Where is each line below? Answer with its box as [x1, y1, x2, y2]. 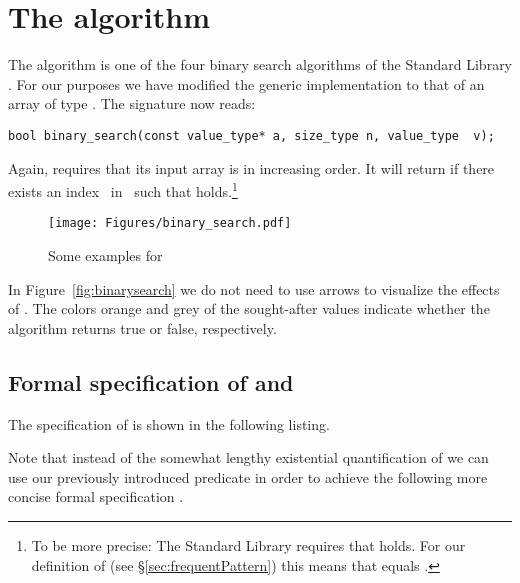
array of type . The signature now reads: [8, 93, 256, 114]
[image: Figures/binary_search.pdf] [48, 216, 292, 231]
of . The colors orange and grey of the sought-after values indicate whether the [8, 298, 490, 319]
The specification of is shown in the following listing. [8, 413, 330, 434]
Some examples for [48, 245, 163, 266]
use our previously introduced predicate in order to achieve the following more [8, 466, 488, 487]
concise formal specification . [8, 486, 184, 507]
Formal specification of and [8, 366, 294, 397]
